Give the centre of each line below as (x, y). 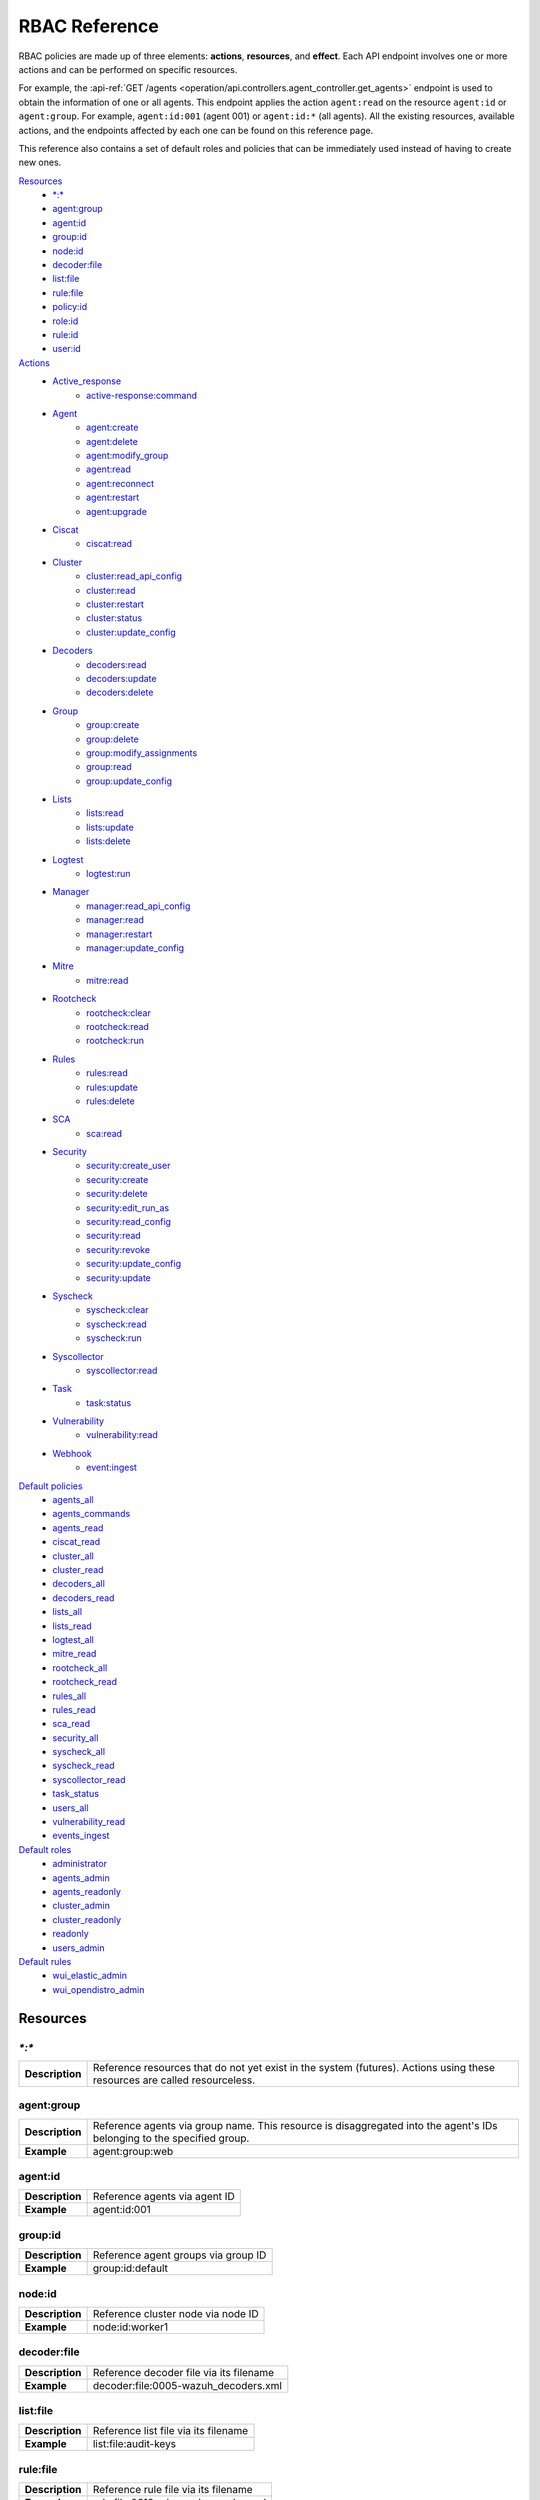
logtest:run (108, 874)
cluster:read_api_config (134, 576)
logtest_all (73, 1639)
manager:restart (119, 934)
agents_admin (81, 1877)
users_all (70, 1807)
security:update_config (134, 1264)
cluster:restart (115, 604)
